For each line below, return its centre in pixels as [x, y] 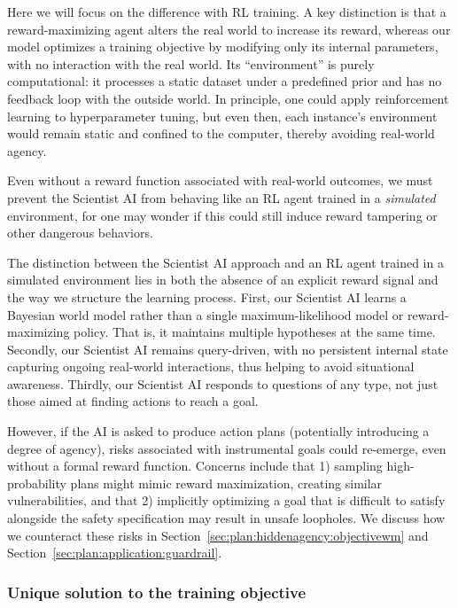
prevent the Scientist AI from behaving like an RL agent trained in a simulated [221, 197]
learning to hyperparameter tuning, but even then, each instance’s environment [222, 116]
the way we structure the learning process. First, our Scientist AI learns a [207, 296]
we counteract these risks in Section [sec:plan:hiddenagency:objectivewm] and [218, 535]
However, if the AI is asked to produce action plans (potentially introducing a [218, 431]
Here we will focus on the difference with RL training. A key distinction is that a [227, 12]
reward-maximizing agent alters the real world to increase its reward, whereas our [229, 29]
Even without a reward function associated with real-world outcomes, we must [220, 180]
